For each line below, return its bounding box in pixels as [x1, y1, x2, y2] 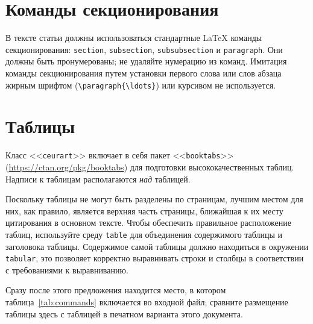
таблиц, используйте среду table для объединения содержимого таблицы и [5, 228, 283, 240]
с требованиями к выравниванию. [5, 263, 128, 276]
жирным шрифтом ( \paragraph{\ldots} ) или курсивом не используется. [5, 78, 276, 91]
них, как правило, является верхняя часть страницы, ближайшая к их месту [5, 204, 283, 217]
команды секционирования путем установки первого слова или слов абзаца [5, 66, 282, 79]
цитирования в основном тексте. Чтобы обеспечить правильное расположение [5, 216, 291, 229]
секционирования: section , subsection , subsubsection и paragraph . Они [5, 43, 283, 55]
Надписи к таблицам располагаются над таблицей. [5, 172, 191, 185]
